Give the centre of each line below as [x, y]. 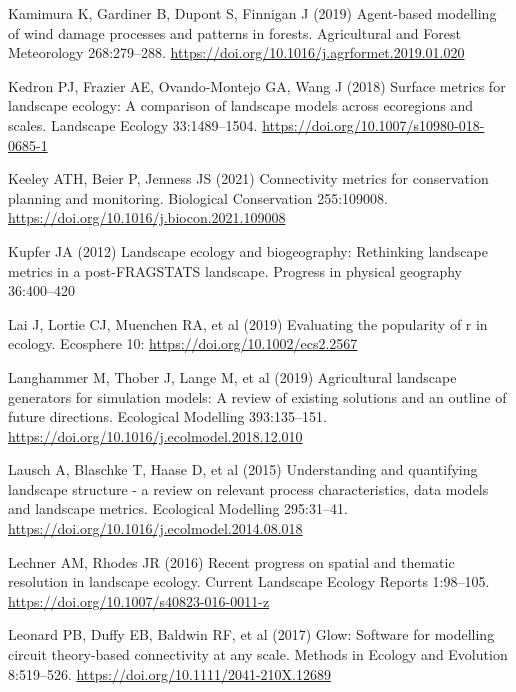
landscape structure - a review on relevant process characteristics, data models [248, 488]
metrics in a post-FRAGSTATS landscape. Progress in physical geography [235, 270]
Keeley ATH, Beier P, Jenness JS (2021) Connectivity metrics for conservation [248, 178]
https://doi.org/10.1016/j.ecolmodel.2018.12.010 [155, 435]
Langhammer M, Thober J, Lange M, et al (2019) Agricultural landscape [232, 376]
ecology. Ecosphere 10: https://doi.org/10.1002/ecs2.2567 [183, 343]
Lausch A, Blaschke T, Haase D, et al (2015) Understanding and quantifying [243, 469]
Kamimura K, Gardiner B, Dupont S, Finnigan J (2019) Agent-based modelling [252, 13]
